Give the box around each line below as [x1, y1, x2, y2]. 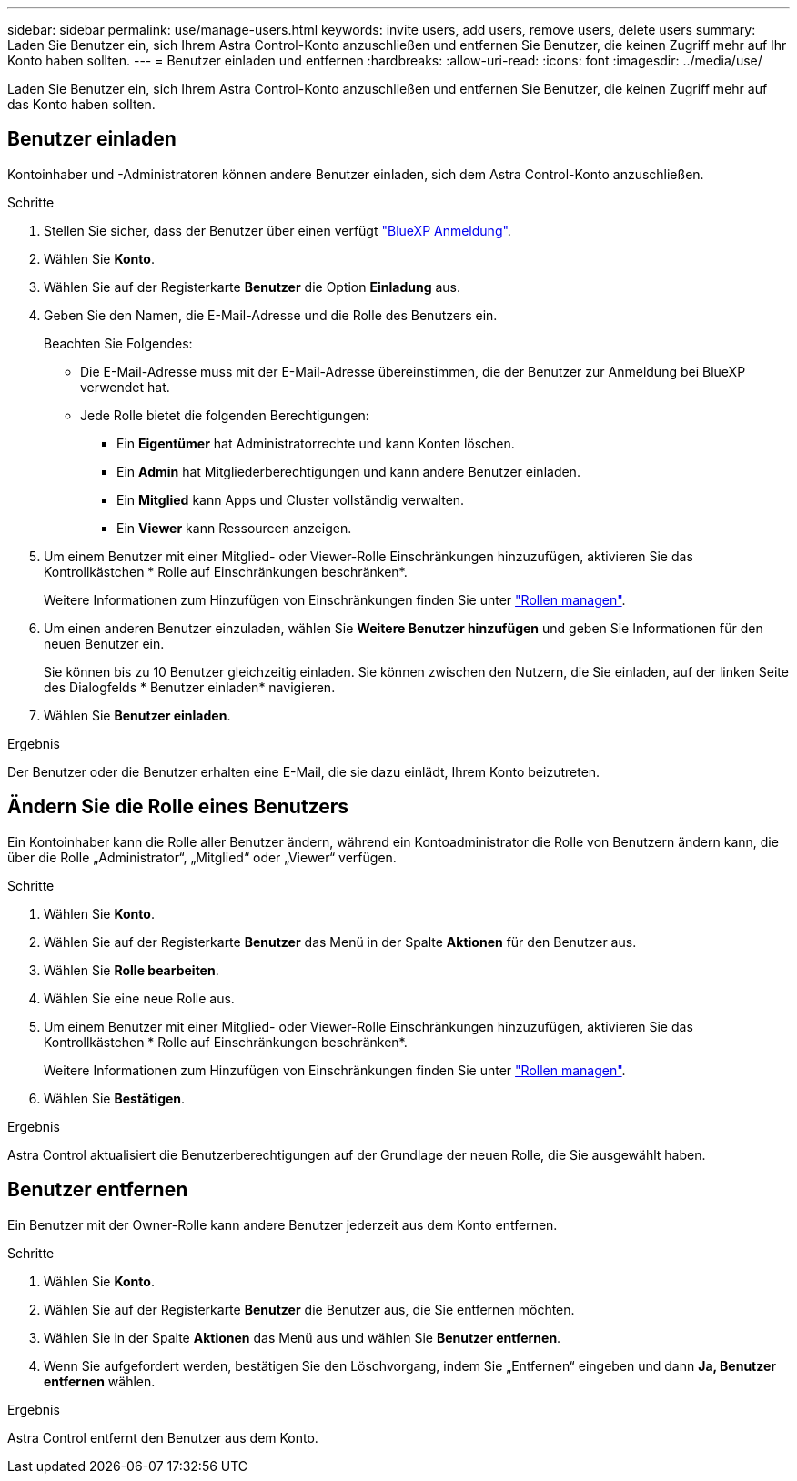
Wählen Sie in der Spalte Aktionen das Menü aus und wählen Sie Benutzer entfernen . [44, 1329, 561, 1345]
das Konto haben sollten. [7, 96, 156, 112]
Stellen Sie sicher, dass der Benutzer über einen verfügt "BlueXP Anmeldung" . [44, 222, 511, 238]
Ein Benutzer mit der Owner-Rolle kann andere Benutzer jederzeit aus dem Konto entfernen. [7, 1216, 558, 1233]
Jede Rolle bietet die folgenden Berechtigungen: [80, 407, 369, 423]
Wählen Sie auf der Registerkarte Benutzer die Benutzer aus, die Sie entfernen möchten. [44, 1301, 575, 1317]
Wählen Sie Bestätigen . [44, 1090, 186, 1106]
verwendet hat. [80, 378, 170, 395]
